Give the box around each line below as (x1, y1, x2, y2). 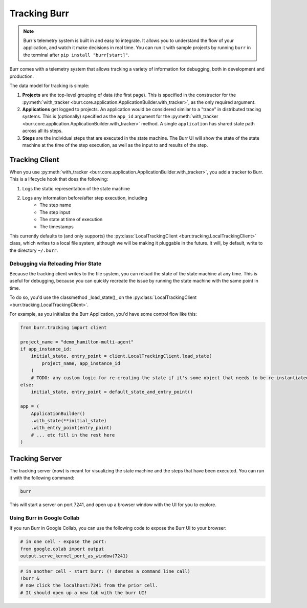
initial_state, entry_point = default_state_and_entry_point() (31, 389, 193, 395)
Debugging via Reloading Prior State (9, 260, 102, 267)
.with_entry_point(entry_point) (31, 425, 113, 431)
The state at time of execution (39, 216, 103, 223)
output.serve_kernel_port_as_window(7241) (20, 553, 128, 559)
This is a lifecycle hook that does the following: (9, 176, 108, 182)
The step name (39, 202, 72, 208)
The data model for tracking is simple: (9, 82, 90, 89)
